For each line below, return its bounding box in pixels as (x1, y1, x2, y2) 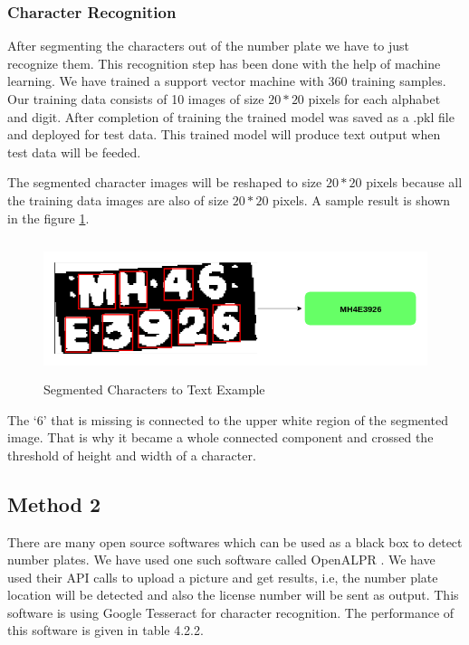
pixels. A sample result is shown (273, 190, 451, 209)
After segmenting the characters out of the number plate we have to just (7, 36, 410, 55)
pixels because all (366, 173, 463, 192)
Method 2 (7, 489, 101, 517)
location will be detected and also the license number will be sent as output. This (7, 585, 459, 604)
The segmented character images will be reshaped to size (7, 173, 322, 192)
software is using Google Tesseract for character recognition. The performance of (7, 602, 455, 621)
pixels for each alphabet (308, 90, 441, 108)
